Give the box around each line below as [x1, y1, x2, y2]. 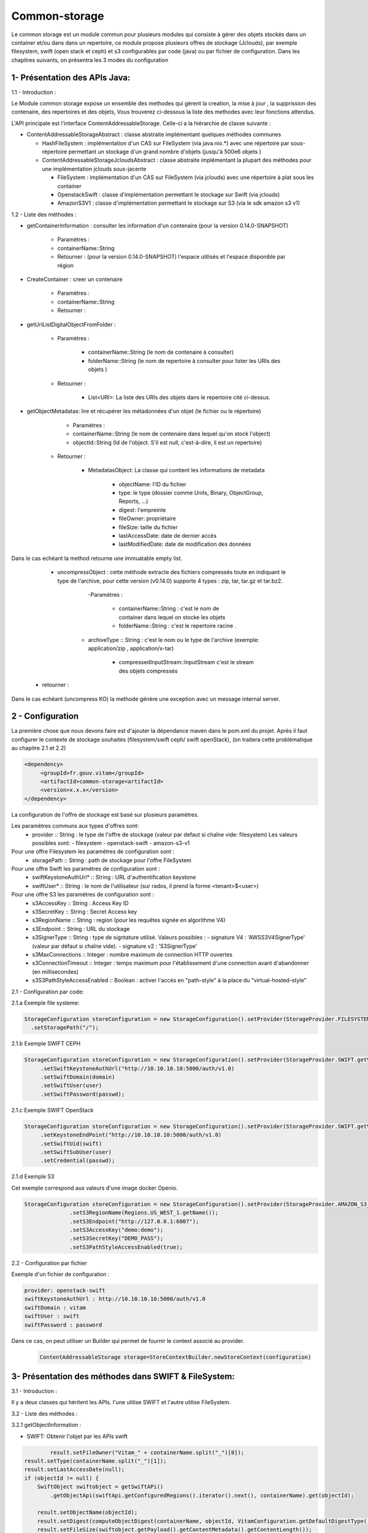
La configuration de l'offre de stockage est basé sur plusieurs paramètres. [11, 811, 199, 818]
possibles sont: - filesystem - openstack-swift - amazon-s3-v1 [32, 839, 190, 846]
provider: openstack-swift [24, 1287, 105, 1294]
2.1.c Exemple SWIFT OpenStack [11, 1106, 94, 1114]
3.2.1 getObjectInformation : [11, 1421, 82, 1429]
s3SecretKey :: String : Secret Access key [32, 908, 137, 916]
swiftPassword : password [24, 1321, 102, 1328]
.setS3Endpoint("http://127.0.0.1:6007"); [69, 1218, 199, 1225]
